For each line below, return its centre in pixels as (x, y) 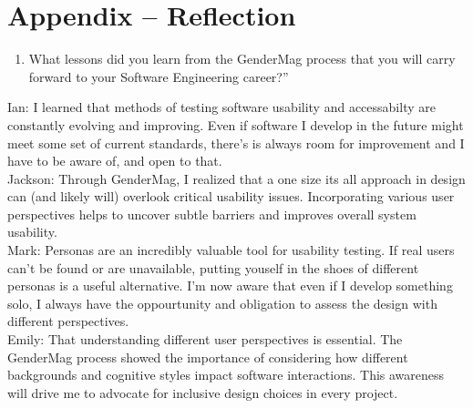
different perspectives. (68, 321)
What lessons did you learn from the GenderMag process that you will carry (242, 59)
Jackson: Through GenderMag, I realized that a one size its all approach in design (236, 178)
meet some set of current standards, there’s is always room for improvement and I (236, 143)
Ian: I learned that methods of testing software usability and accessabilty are (221, 107)
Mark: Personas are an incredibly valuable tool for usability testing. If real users (231, 250)
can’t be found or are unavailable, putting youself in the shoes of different (213, 267)
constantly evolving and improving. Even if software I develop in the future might (236, 124)
